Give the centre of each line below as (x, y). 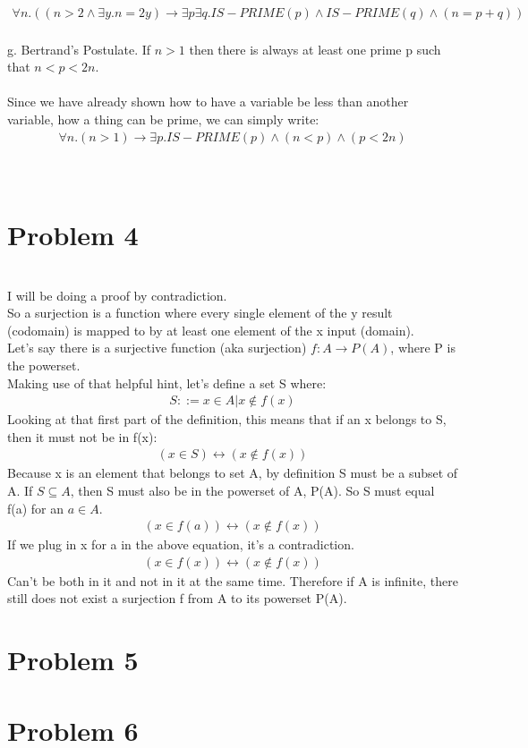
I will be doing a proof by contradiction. (117, 295)
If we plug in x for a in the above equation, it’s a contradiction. (181, 544)
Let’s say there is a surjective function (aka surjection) (157, 348)
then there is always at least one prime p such (315, 49)
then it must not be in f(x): (82, 436)
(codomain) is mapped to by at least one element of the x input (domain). (211, 330)
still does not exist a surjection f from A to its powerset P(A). (177, 598)
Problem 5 (73, 660)
